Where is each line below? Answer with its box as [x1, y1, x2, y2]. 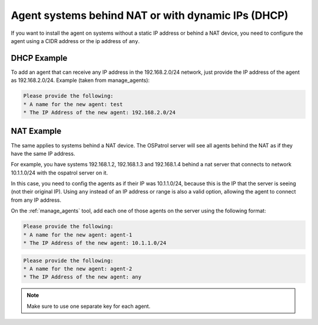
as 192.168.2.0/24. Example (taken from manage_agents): [11, 77, 150, 84]
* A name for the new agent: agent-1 [23, 231, 132, 238]
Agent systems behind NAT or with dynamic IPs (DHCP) [11, 9, 289, 22]
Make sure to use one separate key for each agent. [26, 303, 151, 310]
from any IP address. [11, 196, 62, 203]
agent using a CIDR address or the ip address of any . [11, 37, 140, 44]
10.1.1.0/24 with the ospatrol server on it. [11, 169, 108, 176]
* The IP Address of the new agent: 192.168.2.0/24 [23, 109, 176, 116]
